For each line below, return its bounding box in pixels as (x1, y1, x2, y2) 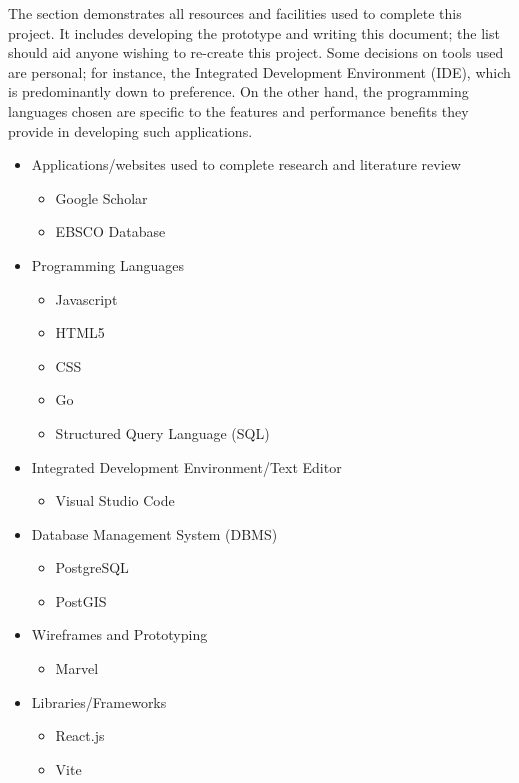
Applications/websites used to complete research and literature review (31, 154, 461, 175)
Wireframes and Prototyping (31, 624, 208, 645)
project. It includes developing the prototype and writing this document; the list (8, 22, 500, 43)
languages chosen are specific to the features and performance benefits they (8, 100, 469, 121)
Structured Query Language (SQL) (55, 422, 270, 443)
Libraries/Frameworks (31, 691, 167, 712)
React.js (55, 725, 105, 746)
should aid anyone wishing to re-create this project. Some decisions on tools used (8, 42, 504, 63)
